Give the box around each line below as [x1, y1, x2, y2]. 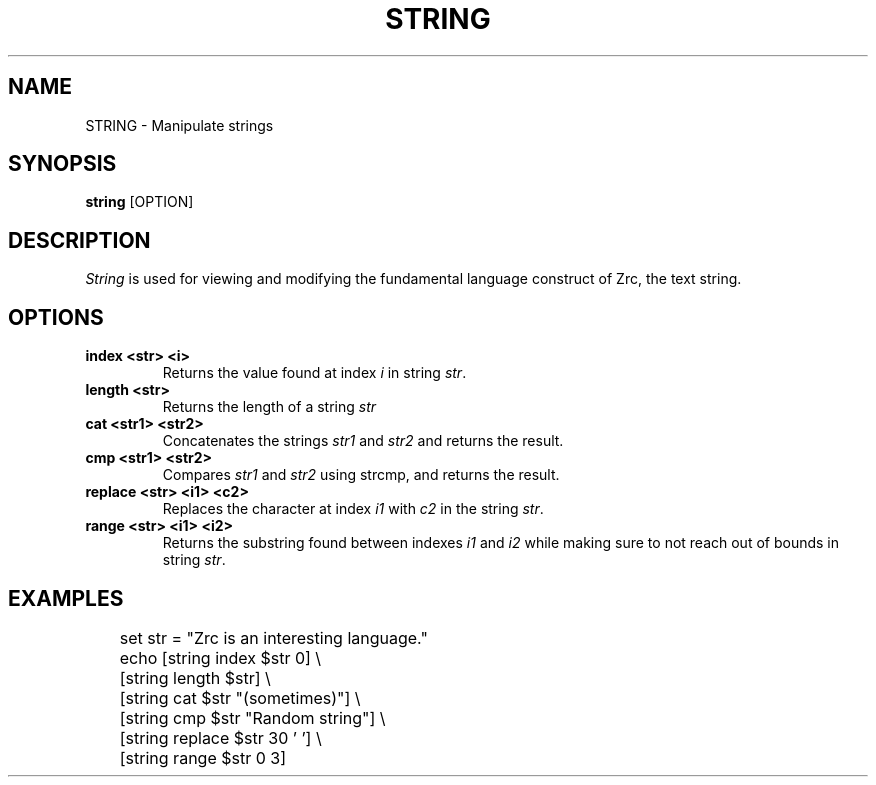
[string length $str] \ [119, 667, 271, 688]
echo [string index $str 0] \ [119, 647, 322, 668]
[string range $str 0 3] [119, 747, 286, 768]
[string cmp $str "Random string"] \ [119, 707, 386, 728]
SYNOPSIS [8, 151, 117, 177]
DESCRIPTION [8, 227, 151, 253]
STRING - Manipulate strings [85, 116, 274, 134]
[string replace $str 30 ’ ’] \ [119, 727, 322, 748]
